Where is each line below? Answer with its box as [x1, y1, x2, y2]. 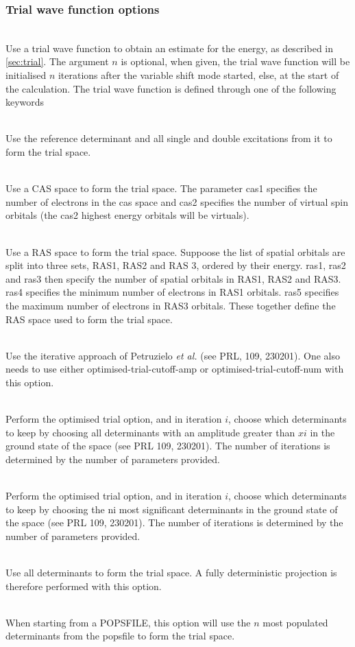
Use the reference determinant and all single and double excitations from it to [5, 131, 332, 145]
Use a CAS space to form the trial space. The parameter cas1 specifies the [5, 181, 317, 196]
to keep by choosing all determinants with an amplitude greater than [5, 425, 295, 439]
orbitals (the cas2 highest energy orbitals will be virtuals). [5, 208, 249, 222]
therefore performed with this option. [5, 578, 162, 593]
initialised [5, 68, 47, 82]
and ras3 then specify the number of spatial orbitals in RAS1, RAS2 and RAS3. [5, 271, 341, 285]
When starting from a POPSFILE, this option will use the [5, 615, 251, 629]
